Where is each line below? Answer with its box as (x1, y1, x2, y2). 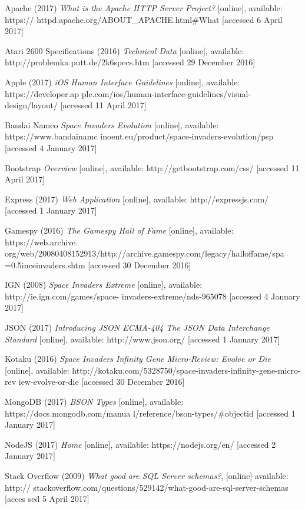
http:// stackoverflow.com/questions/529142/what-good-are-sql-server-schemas (5, 481, 289, 493)
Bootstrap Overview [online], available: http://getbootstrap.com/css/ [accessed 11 (5, 161, 300, 174)
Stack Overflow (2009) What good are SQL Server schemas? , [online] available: (5, 470, 289, 481)
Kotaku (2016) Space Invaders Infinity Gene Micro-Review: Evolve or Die (5, 352, 271, 365)
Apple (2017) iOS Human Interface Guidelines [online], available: (5, 75, 240, 88)
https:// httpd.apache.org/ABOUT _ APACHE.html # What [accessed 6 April (5, 13, 283, 25)
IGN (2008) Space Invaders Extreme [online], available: (5, 278, 203, 291)
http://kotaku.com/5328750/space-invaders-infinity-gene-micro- (72, 364, 301, 376)
